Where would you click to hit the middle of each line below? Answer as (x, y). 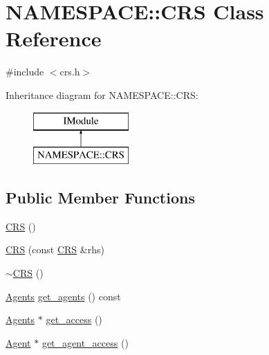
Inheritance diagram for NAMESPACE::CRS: (102, 94)
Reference (54, 38)
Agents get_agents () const (63, 296)
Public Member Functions (100, 198)
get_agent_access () (85, 342)
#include (25, 72)
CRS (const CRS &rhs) (55, 249)
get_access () (74, 319)
